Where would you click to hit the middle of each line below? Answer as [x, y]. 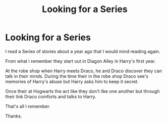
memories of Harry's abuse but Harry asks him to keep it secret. [72, 81]
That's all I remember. [28, 106]
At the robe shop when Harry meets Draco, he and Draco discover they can [84, 71]
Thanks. [14, 116]
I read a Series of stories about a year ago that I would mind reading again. [83, 51]
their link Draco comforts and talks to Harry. [51, 96]
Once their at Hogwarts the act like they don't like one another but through [82, 91]
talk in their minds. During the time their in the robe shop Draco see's [77, 76]
